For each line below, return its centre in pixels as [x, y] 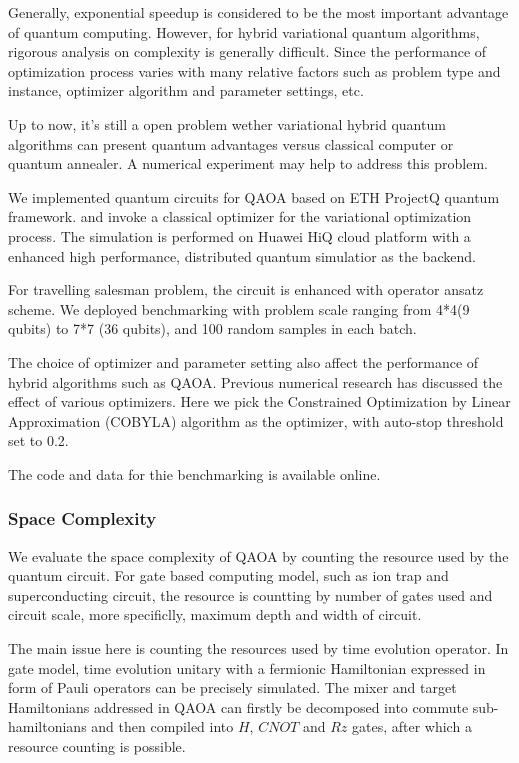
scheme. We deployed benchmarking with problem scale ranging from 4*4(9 [239, 308]
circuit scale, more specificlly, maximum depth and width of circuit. [215, 614]
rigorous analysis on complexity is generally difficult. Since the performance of [247, 51]
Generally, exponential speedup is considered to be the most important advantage [258, 12]
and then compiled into [162, 726]
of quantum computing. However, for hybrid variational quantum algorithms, [244, 31]
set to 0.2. [38, 440]
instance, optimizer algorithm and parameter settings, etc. [186, 90]
